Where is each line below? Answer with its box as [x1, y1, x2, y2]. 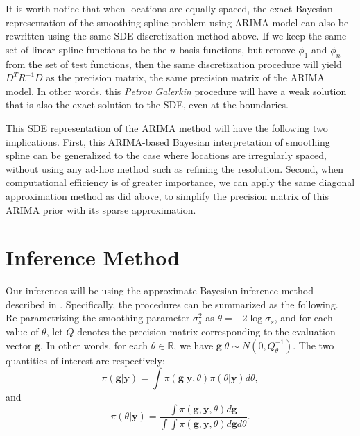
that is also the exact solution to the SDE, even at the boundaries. [6, 97, 289, 112]
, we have [173, 337, 214, 352]
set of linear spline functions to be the [6, 42, 167, 56]
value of [6, 324, 39, 339]
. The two [293, 337, 334, 352]
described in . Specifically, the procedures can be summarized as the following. [6, 296, 338, 311]
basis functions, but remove [179, 42, 295, 56]
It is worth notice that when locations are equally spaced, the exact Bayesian [6, 1, 333, 15]
